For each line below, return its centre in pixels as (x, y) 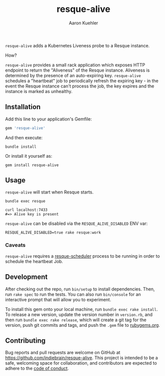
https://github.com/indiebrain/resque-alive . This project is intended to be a (82, 358)
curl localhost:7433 (27, 210)
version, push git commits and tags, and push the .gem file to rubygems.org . (83, 325)
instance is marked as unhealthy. (39, 91)
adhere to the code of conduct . (37, 369)
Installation (23, 107)
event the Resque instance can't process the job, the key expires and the (80, 86)
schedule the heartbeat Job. (34, 261)
